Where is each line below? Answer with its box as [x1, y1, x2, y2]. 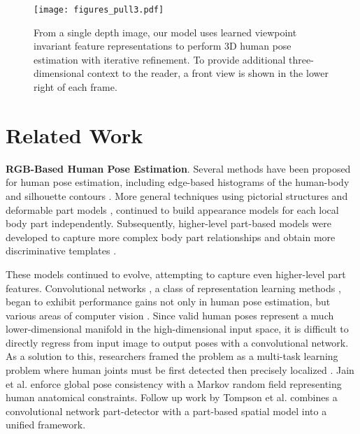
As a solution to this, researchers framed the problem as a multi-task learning [6, 349, 338, 363]
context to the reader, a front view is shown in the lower [87, 66, 329, 80]
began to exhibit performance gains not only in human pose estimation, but [6, 294, 331, 309]
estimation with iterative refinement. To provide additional [34, 52, 286, 66]
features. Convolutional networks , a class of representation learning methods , [6, 280, 341, 295]
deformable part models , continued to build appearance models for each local [6, 202, 339, 217]
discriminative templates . [6, 243, 117, 258]
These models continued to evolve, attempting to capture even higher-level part [6, 266, 346, 281]
